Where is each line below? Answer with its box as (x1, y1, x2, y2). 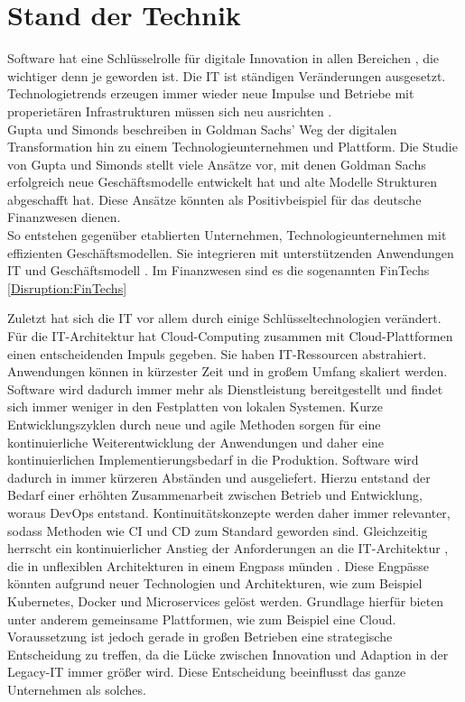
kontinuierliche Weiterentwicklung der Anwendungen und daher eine (7, 432, 385, 451)
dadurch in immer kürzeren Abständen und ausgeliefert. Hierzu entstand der (7, 467, 431, 486)
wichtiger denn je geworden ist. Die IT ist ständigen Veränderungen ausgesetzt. (7, 66, 446, 85)
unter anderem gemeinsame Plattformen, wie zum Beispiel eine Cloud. (7, 609, 396, 628)
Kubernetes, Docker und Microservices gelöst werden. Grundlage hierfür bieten (7, 591, 444, 610)
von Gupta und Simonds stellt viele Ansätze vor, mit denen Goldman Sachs (7, 154, 426, 173)
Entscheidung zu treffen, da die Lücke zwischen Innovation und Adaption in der (7, 644, 449, 663)
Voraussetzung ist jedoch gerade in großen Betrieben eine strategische (7, 627, 393, 646)
